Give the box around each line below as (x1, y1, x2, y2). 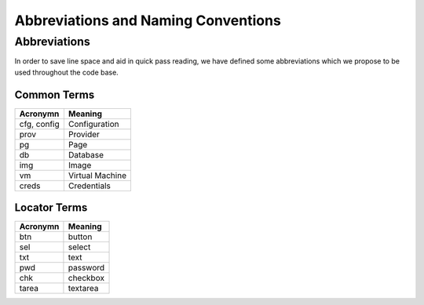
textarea (68, 283, 99, 294)
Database (68, 149, 104, 160)
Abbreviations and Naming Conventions (14, 12, 282, 29)
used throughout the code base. (14, 67, 119, 77)
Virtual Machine (68, 169, 127, 180)
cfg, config (19, 118, 60, 129)
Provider (68, 129, 100, 140)
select (68, 241, 91, 252)
